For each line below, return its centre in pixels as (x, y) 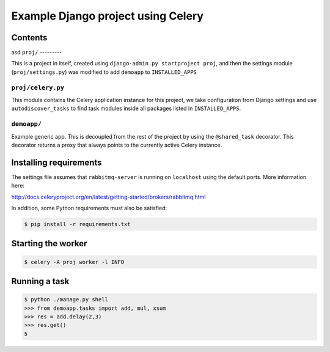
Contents (29, 38)
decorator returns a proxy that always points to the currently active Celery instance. (117, 145)
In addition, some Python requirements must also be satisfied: (89, 208)
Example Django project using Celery (108, 16)
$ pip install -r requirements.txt (77, 224)
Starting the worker (49, 244)
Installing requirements (57, 162)
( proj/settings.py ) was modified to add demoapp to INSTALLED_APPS (104, 72)
